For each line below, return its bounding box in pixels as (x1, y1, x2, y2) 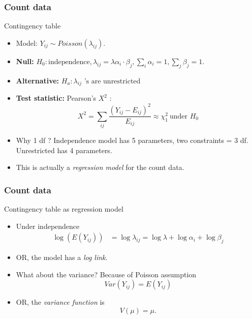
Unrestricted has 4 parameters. (16, 144, 112, 155)
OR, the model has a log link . (16, 252, 108, 263)
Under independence (16, 220, 80, 231)
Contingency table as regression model (4, 204, 123, 214)
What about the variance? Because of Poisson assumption (16, 269, 197, 279)
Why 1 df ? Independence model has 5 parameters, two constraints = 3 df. (16, 135, 248, 146)
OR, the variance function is (16, 297, 105, 307)
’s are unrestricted (84, 77, 141, 85)
